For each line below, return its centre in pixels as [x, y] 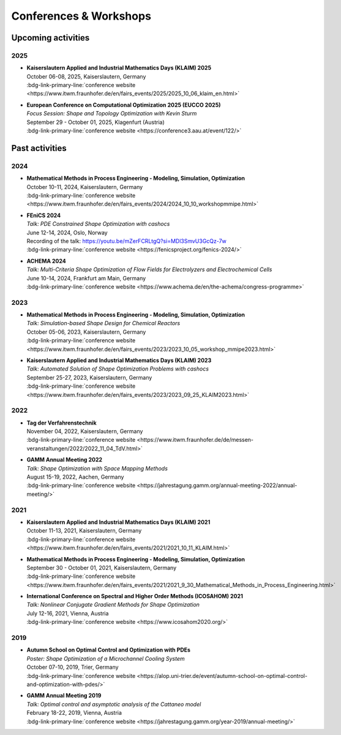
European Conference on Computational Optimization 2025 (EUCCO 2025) [124, 105]
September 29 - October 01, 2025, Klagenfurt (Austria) [96, 122]
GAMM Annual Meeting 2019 [64, 696]
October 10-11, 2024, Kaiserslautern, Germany [85, 187]
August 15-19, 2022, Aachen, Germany [75, 477]
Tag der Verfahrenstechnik [62, 423]
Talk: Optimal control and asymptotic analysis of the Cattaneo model [114, 704]
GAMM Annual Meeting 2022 [65, 460]
